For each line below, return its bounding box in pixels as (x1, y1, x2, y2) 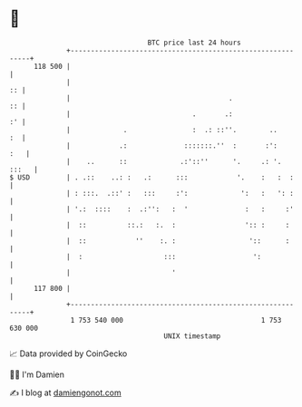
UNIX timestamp (163, 331, 221, 341)
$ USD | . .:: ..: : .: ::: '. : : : (9, 172, 295, 182)
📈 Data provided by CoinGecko (9, 348, 128, 359)
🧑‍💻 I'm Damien (9, 369, 65, 380)
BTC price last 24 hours (147, 38, 242, 47)
